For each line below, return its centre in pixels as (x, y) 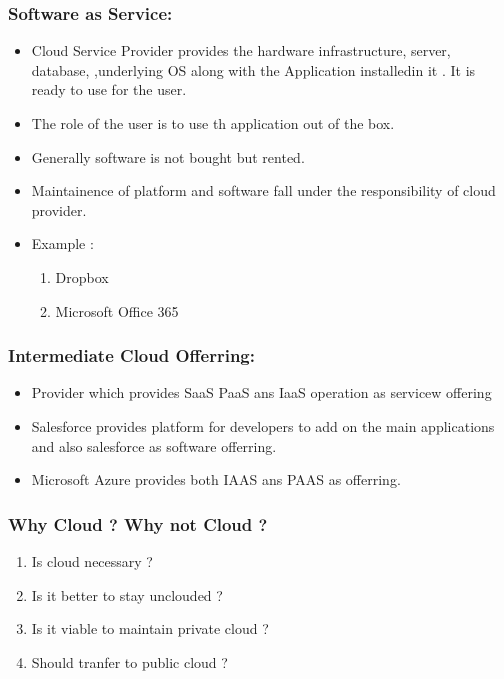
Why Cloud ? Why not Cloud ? (138, 523)
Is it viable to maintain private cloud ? (150, 628)
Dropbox (82, 276)
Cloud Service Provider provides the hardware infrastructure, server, (241, 50)
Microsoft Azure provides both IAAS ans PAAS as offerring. (216, 479)
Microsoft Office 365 (117, 310)
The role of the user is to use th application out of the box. (213, 123)
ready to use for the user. (109, 89)
